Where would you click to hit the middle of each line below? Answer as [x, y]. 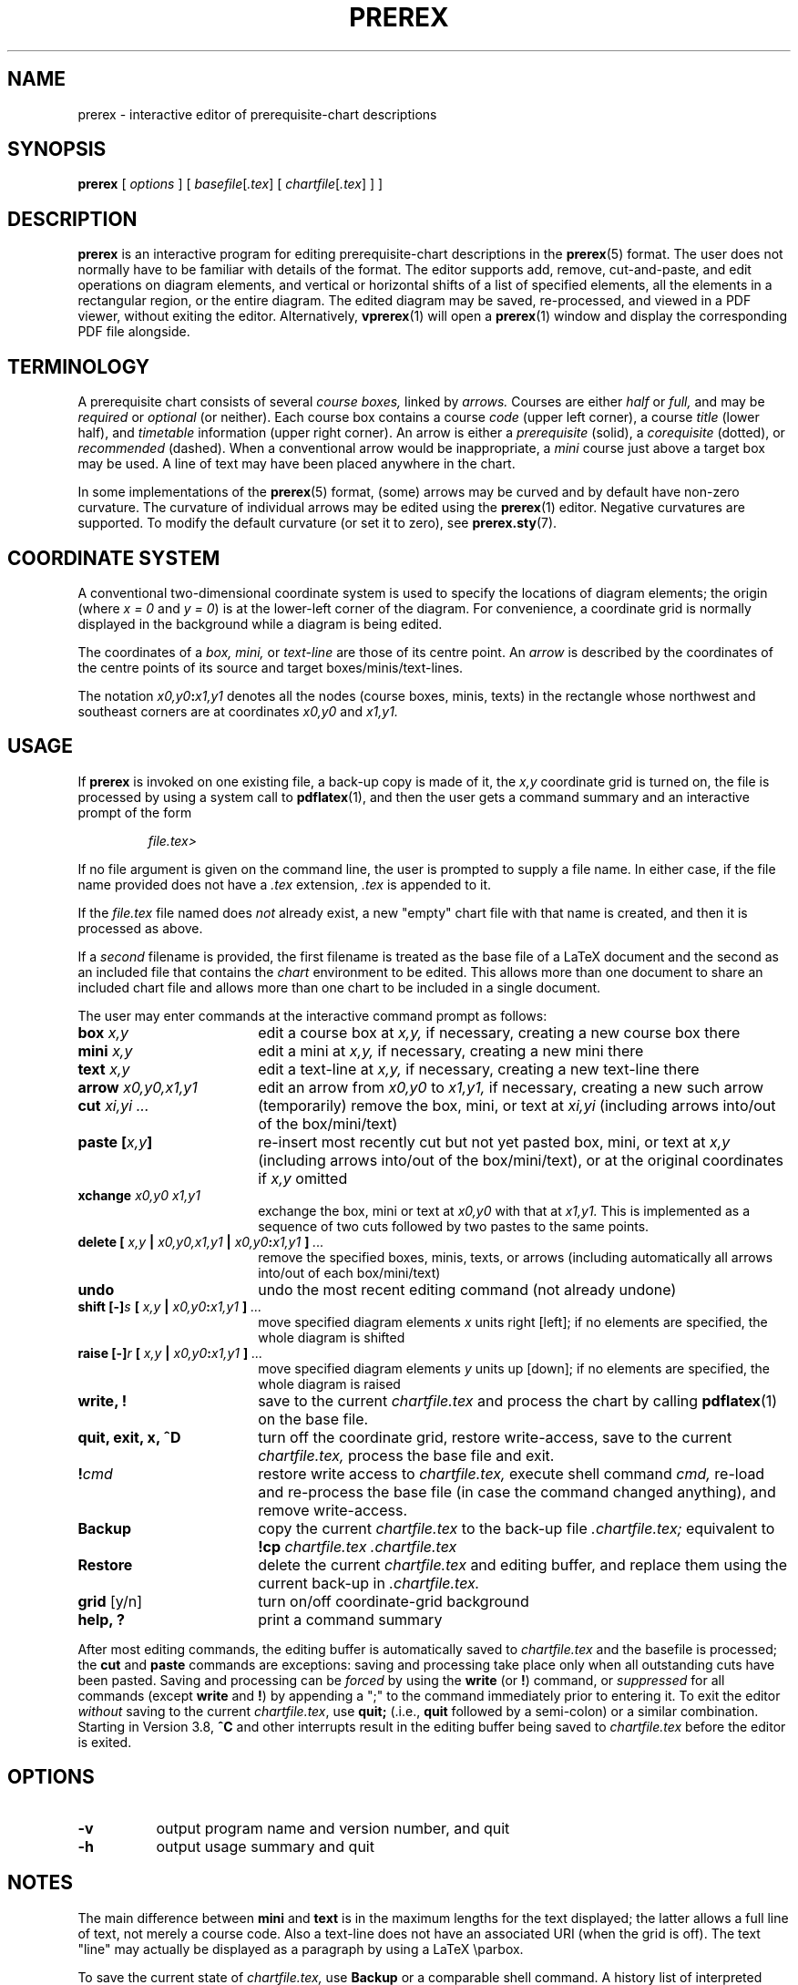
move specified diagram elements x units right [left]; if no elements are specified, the [513, 1322]
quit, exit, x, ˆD [129, 1437]
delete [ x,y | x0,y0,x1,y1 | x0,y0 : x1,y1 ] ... [201, 1241]
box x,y [103, 1032]
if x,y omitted [303, 1178]
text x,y [104, 1069]
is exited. [105, 1742]
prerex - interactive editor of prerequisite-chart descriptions [257, 114]
